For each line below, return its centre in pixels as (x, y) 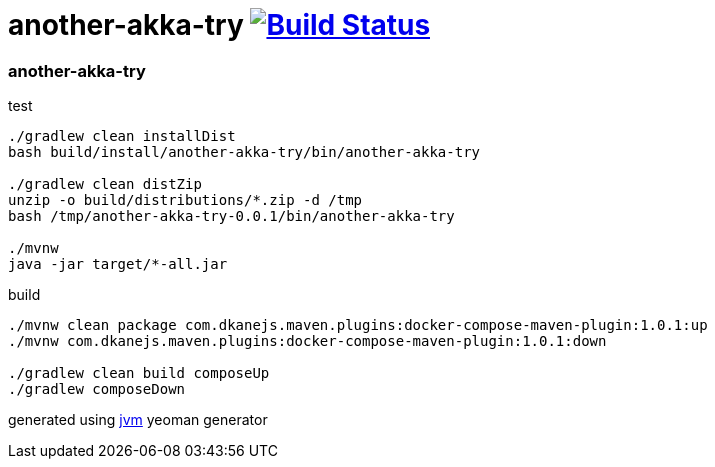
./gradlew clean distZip (105, 184)
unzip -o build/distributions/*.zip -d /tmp (185, 200)
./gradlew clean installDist (122, 136)
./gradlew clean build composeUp (139, 373)
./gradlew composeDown (97, 389)
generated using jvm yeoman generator (138, 420)
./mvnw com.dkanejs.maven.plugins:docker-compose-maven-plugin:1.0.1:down (307, 341)
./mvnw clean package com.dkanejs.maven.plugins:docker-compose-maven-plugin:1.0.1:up (358, 325)
